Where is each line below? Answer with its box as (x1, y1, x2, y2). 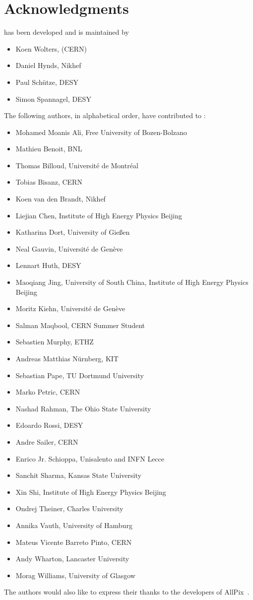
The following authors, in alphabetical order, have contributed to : (4, 110, 206, 121)
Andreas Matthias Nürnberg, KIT (15, 353, 119, 363)
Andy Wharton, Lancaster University (15, 553, 129, 564)
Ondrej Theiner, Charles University (15, 503, 124, 514)
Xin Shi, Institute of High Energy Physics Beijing (15, 486, 166, 497)
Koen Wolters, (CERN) (15, 43, 87, 54)
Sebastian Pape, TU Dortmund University (15, 370, 144, 380)
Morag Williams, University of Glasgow (15, 570, 135, 580)
